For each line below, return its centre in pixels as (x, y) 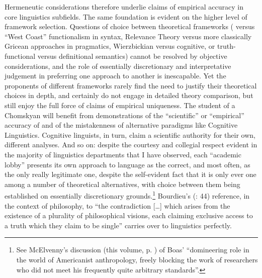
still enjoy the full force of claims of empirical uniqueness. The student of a (120, 105)
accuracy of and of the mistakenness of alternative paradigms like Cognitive (121, 125)
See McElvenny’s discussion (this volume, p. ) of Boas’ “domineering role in (133, 250)
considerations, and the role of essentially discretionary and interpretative (118, 66)
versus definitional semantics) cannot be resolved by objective (132, 56)
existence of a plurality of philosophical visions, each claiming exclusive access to (129, 215)
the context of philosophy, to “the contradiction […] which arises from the (117, 205)
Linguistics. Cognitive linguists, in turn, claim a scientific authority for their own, (130, 134)
